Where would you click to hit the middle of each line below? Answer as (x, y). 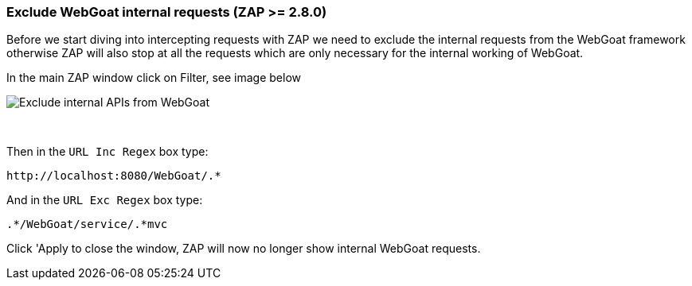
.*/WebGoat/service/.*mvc (87, 224)
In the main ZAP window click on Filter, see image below (154, 78)
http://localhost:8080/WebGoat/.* (114, 176)
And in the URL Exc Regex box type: (105, 200)
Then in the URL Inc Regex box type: (108, 152)
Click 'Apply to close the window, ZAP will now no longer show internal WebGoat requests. (244, 249)
